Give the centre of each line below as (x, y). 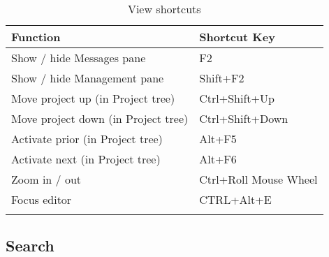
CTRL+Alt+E (235, 199)
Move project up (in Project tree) (93, 98)
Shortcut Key (237, 37)
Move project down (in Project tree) (100, 118)
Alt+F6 (218, 159)
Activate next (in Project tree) (86, 159)
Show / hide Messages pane (79, 58)
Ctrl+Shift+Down (244, 118)
